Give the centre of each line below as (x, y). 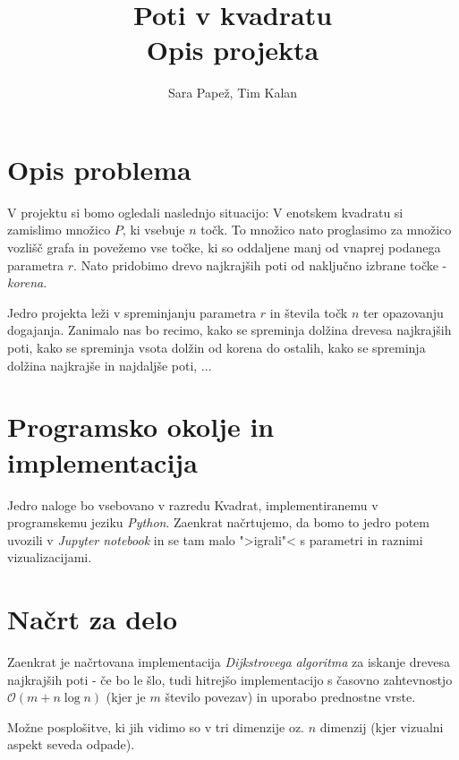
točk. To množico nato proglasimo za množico (326, 230)
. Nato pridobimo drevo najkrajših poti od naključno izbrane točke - (260, 265)
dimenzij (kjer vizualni (382, 726)
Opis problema (99, 169)
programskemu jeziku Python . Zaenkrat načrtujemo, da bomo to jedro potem (218, 522)
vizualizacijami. (50, 557)
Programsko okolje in (141, 427)
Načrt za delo (93, 619)
